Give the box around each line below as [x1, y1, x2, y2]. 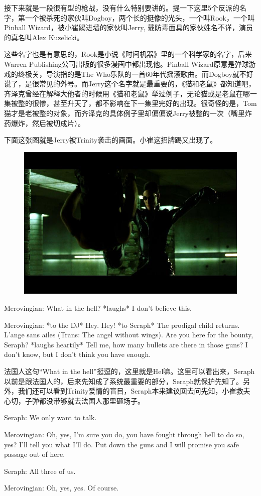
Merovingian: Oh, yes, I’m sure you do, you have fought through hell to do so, [4, 429, 244, 439]
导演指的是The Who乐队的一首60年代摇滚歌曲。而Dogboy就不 [46, 68, 246, 79]
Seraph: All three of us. [4, 465, 76, 476]
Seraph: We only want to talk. [4, 412, 97, 423]
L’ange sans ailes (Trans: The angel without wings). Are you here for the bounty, [4, 329, 253, 340]
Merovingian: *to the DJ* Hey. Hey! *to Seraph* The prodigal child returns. [4, 319, 240, 330]
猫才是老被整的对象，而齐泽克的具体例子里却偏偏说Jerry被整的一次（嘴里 [4, 107, 245, 118]
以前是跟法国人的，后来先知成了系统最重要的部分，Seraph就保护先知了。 [4, 376, 243, 386]
